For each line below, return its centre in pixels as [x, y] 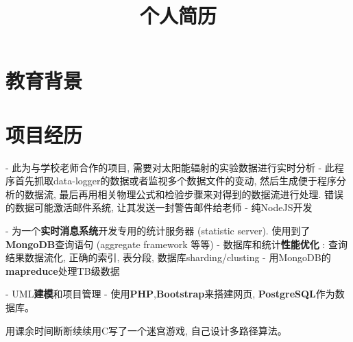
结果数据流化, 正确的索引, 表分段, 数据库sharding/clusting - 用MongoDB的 [168, 257]
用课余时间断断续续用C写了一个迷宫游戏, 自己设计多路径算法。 [146, 330]
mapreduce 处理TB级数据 [63, 270]
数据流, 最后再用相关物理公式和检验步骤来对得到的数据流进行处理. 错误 [184, 194]
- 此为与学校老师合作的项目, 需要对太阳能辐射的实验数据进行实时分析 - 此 [170, 167]
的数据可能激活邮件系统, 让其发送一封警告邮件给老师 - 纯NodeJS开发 [159, 207]
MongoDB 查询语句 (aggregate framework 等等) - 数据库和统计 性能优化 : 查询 [176, 244]
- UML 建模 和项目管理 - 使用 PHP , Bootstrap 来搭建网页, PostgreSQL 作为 [170, 294]
